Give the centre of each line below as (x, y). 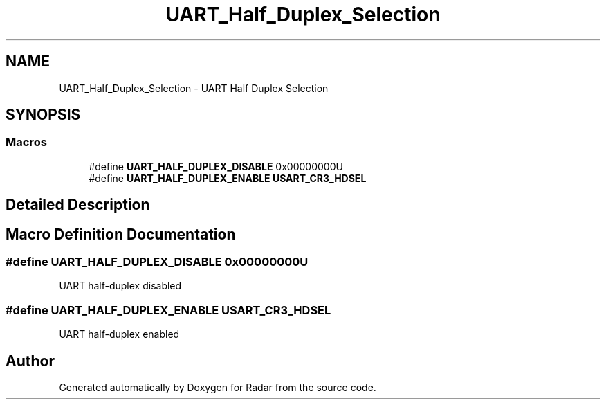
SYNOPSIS (43, 115)
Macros (26, 142)
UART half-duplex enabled (119, 334)
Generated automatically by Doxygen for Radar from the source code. (218, 388)
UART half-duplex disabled (120, 286)
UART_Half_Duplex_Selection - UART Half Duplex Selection (194, 88)
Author (30, 361)
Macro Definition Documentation (121, 234)
